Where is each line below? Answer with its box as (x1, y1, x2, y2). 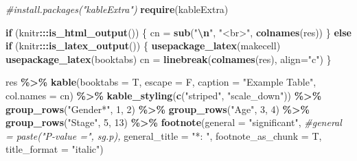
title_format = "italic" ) (5, 142, 104, 156)
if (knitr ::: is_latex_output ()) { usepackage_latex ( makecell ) (5, 38, 281, 53)
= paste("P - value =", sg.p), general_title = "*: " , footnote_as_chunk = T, (5, 128, 322, 143)
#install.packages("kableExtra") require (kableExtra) (5, 2, 229, 16)
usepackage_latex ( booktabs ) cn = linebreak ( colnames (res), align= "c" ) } (5, 51, 332, 66)
